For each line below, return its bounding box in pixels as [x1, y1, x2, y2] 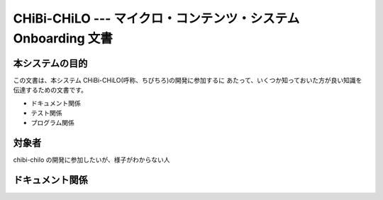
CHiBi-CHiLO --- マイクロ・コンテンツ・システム [13, 11, 300, 26]
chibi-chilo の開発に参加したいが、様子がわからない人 [13, 155, 170, 164]
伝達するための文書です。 [13, 86, 88, 95]
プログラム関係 [30, 119, 74, 127]
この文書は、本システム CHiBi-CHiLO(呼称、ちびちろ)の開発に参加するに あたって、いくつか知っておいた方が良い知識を [13, 76, 362, 84]
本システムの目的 [13, 57, 88, 69]
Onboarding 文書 [13, 30, 113, 46]
